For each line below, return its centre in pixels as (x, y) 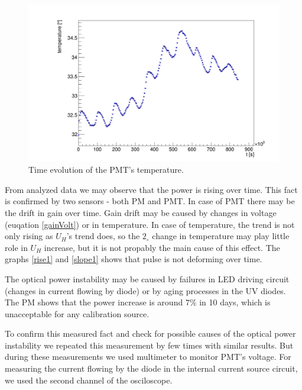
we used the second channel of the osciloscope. (89, 380)
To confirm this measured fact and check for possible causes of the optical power (150, 333)
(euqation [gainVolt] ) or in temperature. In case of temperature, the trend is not (150, 224)
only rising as (29, 236)
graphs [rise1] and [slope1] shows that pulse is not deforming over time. (134, 259)
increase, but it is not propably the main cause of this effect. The (162, 247)
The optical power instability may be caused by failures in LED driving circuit (147, 278)
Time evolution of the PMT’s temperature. (106, 170)
